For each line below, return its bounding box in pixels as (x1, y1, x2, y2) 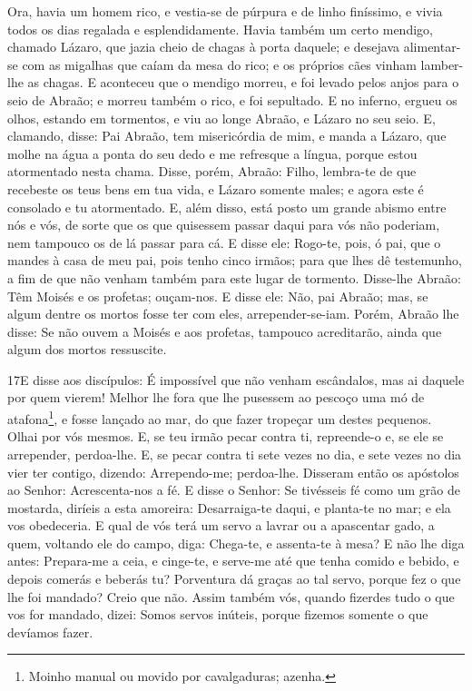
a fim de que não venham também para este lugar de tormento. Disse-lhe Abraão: (7, 268, 461, 287)
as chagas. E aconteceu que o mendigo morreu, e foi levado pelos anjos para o (27, 73, 459, 92)
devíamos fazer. (7, 622, 93, 641)
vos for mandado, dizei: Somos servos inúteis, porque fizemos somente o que (7, 605, 428, 624)
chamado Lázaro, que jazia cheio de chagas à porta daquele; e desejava (7, 37, 400, 56)
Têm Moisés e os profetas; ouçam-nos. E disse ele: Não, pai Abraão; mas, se (7, 286, 428, 305)
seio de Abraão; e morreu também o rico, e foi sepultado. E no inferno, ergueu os (7, 90, 457, 109)
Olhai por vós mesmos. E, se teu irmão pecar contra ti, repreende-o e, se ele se (7, 427, 444, 446)
